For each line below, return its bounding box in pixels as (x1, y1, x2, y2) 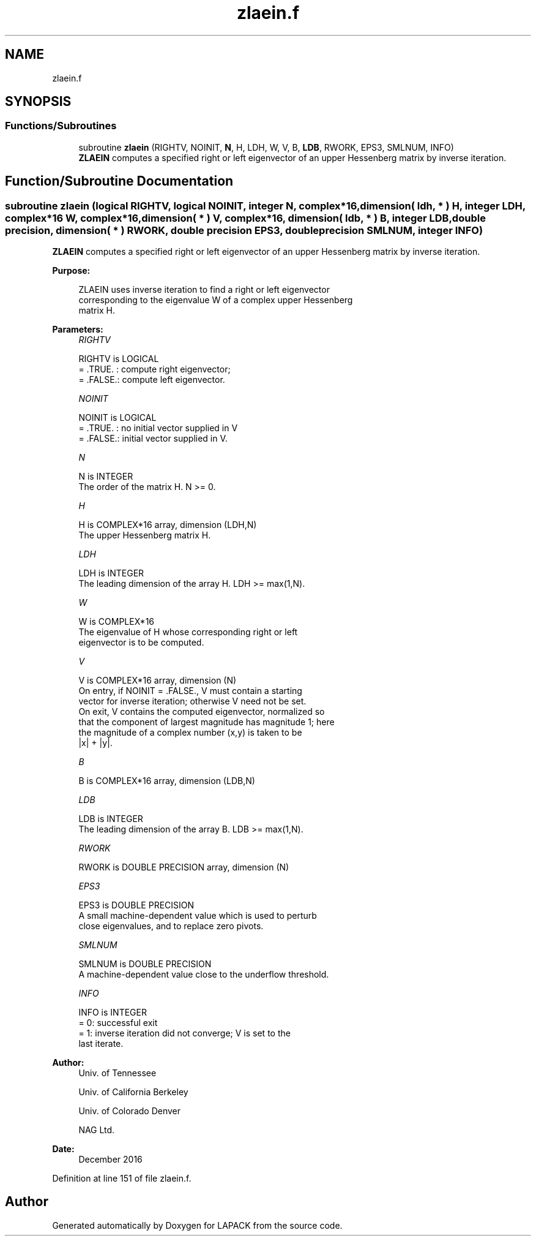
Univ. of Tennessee (78, 1068, 157, 1079)
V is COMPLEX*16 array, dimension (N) (78, 675, 237, 686)
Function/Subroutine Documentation (5, 173, 234, 189)
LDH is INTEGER (78, 568, 144, 579)
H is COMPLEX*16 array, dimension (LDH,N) (78, 519, 257, 530)
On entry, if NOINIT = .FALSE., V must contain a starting (78, 685, 302, 696)
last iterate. (78, 1038, 124, 1049)
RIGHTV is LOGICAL (78, 353, 159, 364)
